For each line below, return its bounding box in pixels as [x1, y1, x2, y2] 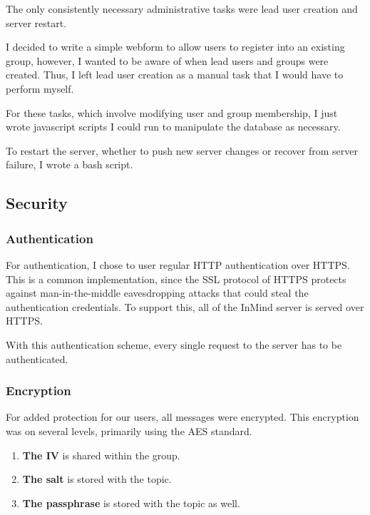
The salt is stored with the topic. [22, 471, 172, 486]
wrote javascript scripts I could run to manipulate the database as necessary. [6, 119, 341, 134]
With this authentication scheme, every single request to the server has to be [6, 337, 342, 352]
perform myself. [6, 81, 74, 96]
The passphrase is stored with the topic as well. [22, 495, 240, 510]
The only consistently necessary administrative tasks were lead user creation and [6, 1, 358, 16]
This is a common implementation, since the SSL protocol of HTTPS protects [6, 271, 346, 286]
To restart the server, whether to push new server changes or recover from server [6, 143, 359, 158]
